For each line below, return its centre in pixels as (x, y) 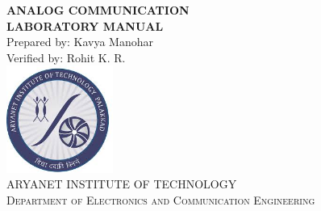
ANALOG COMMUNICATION (98, 10)
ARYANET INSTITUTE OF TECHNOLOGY (122, 184)
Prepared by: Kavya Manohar (80, 42)
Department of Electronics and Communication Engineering (161, 199)
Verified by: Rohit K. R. (66, 57)
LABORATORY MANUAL (85, 25)
